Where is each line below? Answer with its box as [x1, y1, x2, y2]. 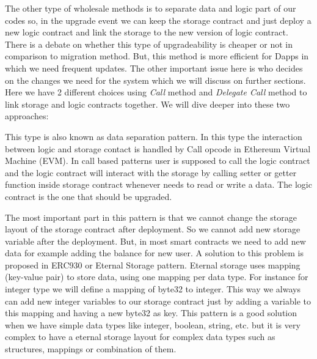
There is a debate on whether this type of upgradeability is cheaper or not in [5, 37, 293, 50]
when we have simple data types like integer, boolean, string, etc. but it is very [5, 318, 301, 331]
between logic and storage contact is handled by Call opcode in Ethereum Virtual [5, 142, 311, 155]
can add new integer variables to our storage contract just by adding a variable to [5, 294, 311, 307]
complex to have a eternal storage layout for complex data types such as [5, 330, 275, 343]
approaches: [5, 109, 49, 122]
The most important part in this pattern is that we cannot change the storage [5, 210, 297, 223]
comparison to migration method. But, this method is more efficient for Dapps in [5, 50, 309, 62]
